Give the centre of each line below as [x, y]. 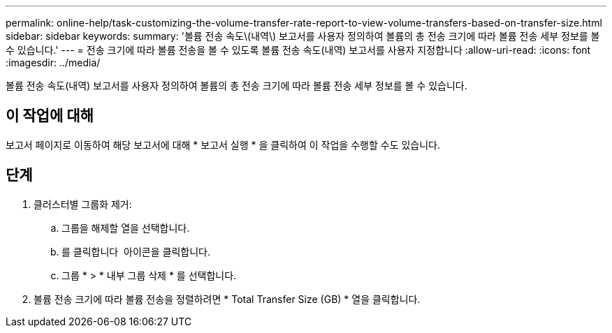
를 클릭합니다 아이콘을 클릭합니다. [136, 251]
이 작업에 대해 [50, 116]
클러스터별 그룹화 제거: [83, 204]
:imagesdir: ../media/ [53, 62]
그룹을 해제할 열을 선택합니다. [126, 228]
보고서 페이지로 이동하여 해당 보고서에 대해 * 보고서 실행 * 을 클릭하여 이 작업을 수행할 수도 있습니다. [223, 145]
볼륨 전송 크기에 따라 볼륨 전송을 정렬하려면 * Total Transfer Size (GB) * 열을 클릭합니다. [227, 299]
